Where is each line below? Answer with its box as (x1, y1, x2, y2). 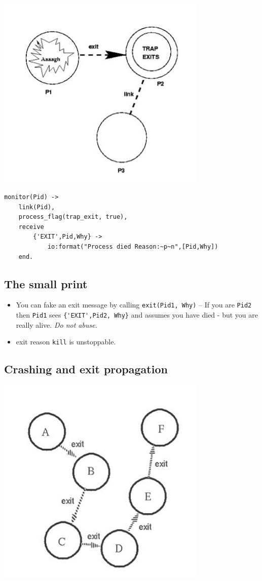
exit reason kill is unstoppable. (16, 336, 116, 347)
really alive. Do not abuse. (16, 319, 97, 330)
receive (18, 223, 44, 230)
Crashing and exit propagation (4, 361, 168, 377)
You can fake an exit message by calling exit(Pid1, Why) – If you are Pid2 (16, 299, 252, 310)
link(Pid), (18, 203, 55, 211)
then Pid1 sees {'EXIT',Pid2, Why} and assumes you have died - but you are (16, 309, 258, 320)
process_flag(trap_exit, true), (18, 213, 128, 221)
